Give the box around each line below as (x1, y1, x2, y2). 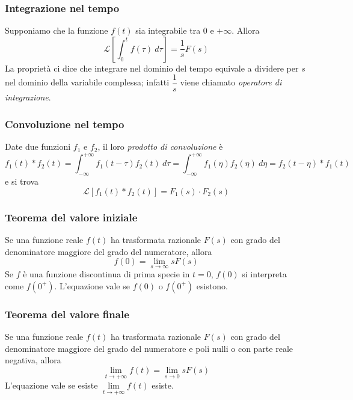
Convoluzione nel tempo (5, 116, 124, 131)
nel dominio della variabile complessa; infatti (5, 76, 170, 88)
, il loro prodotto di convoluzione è (97, 140, 223, 153)
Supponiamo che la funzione (5, 24, 108, 37)
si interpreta (242, 268, 287, 280)
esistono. (196, 279, 229, 292)
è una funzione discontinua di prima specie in (23, 268, 190, 280)
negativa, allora (5, 354, 61, 366)
